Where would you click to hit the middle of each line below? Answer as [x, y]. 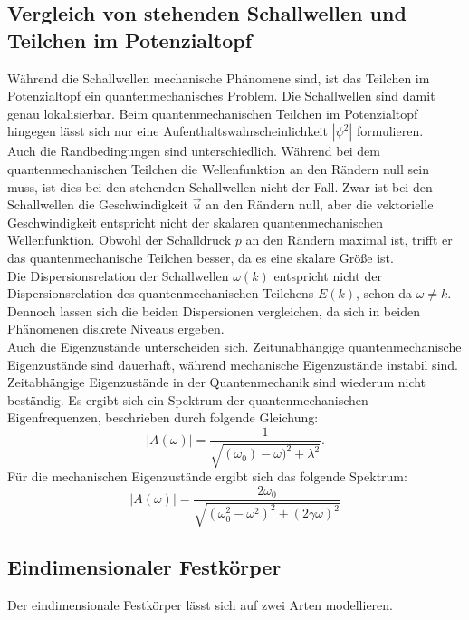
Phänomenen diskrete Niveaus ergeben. [116, 329]
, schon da [384, 293]
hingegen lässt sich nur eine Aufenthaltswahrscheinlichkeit [167, 131]
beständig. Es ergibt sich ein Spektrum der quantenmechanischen [188, 399]
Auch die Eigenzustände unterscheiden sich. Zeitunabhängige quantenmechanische [234, 346]
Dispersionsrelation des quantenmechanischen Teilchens [161, 293]
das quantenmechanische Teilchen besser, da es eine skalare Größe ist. [201, 257]
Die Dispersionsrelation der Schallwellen [118, 275]
